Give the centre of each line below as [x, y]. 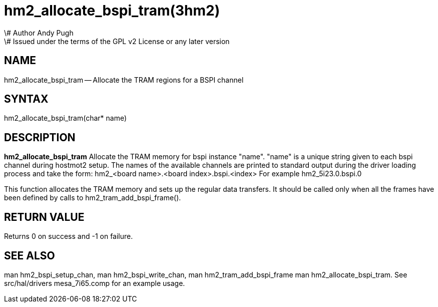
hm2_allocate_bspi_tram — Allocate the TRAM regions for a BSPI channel [124, 80]
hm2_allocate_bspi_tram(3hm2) [112, 11]
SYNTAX [26, 99]
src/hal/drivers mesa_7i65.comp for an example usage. [95, 283]
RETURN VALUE [44, 217]
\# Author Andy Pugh [39, 33]
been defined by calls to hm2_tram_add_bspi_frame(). [93, 198]
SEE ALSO [30, 255]
